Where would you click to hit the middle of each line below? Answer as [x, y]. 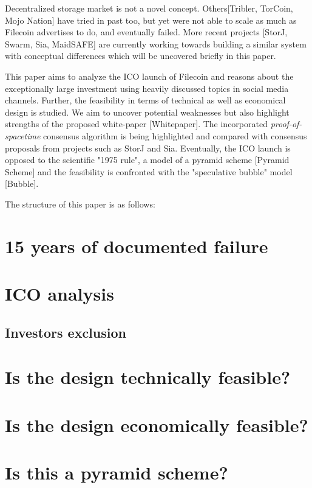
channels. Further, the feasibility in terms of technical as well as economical [145, 100]
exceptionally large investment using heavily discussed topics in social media [147, 88]
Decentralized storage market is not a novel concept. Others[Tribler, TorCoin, [149, 8]
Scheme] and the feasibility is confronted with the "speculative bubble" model [149, 171]
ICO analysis [59, 294]
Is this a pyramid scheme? [117, 472]
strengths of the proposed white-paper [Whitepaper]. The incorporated [136, 124]
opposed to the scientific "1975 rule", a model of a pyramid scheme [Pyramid [147, 160]
